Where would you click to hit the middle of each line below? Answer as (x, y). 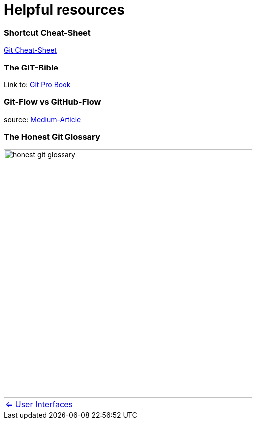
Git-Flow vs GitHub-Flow (53, 102)
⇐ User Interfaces (39, 404)
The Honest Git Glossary (52, 137)
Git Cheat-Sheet (30, 50)
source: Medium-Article (43, 119)
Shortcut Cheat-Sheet (47, 33)
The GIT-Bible (31, 67)
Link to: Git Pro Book (37, 84)
